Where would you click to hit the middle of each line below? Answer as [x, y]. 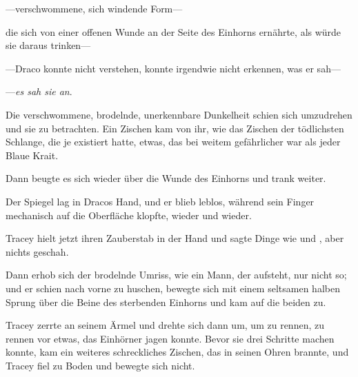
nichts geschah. [37, 251]
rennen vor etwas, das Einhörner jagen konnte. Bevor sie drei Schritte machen [170, 338]
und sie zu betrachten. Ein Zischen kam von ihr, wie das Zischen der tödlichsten [175, 128]
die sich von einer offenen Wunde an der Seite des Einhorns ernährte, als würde [173, 31]
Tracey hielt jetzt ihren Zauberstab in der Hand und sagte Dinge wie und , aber [175, 238]
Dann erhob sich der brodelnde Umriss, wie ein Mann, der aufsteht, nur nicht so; [176, 275]
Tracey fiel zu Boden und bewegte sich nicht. [100, 365]
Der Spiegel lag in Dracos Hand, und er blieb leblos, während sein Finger [160, 201]
